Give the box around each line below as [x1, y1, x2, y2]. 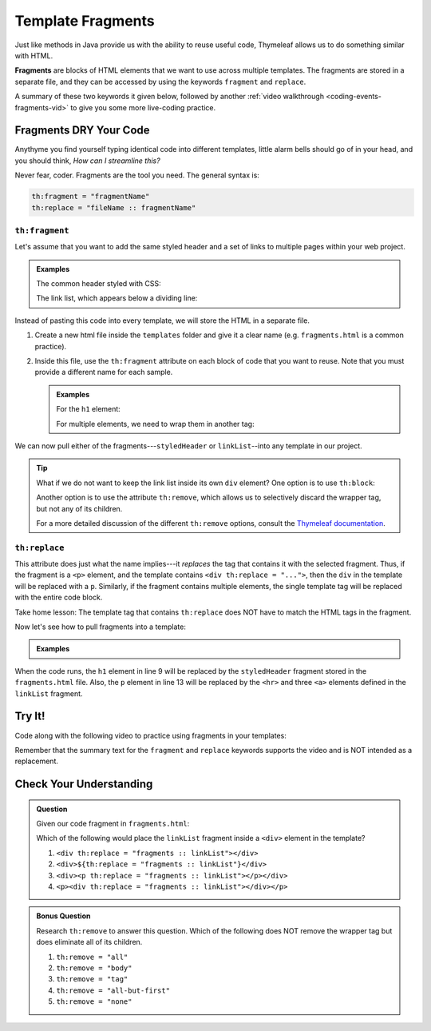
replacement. [14, 756, 59, 766]
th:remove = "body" [56, 963, 132, 973]
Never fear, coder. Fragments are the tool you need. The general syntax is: [14, 170, 259, 180]
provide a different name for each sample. [34, 368, 173, 377]
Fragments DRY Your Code [14, 124, 151, 137]
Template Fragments [14, 12, 155, 30]
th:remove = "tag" [56, 975, 129, 984]
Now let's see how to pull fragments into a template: [14, 622, 187, 631]
